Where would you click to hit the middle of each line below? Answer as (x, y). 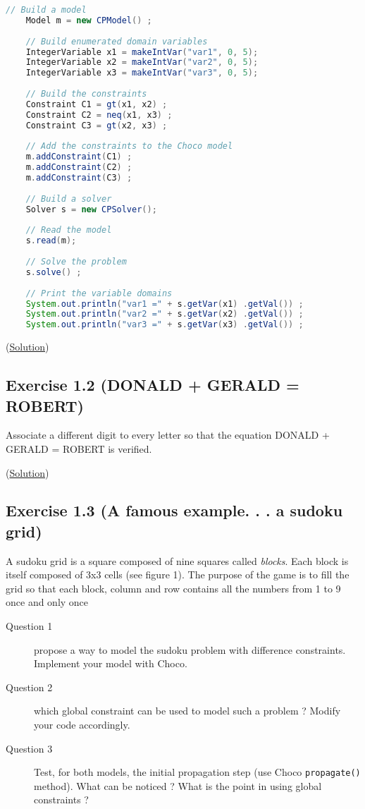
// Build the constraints (86, 94)
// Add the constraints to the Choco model (129, 146)
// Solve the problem (76, 262)
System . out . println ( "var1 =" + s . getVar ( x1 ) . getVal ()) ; (165, 304)
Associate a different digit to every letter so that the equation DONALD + (168, 435)
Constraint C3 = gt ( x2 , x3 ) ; (97, 125)
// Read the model (69, 230)
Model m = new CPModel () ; (89, 20)
